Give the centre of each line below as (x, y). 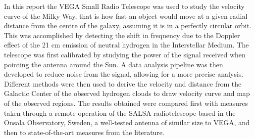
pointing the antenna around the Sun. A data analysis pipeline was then (114, 64)
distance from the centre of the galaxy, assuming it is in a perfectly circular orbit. (128, 25)
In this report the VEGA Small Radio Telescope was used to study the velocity (124, 6)
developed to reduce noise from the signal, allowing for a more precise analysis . (124, 74)
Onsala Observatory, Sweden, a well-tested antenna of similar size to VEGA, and (127, 122)
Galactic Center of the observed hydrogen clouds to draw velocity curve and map (127, 93)
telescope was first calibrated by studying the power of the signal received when (125, 54)
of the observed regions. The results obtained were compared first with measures (126, 103)
